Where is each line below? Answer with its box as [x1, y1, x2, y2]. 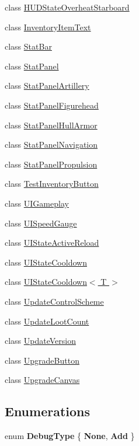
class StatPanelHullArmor [5, 119, 98, 131]
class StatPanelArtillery [5, 79, 89, 92]
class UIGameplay [5, 197, 69, 209]
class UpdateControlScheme [5, 295, 104, 307]
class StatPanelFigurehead [5, 99, 99, 111]
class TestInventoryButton [5, 177, 99, 190]
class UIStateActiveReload [5, 236, 99, 249]
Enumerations [5, 402, 91, 420]
